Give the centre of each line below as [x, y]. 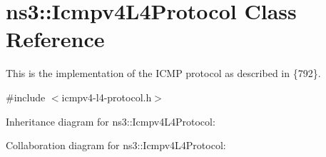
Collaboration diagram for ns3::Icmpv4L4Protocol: [116, 145]
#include [26, 97]
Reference [55, 39]
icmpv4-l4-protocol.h [107, 97]
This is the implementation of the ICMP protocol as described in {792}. [163, 73]
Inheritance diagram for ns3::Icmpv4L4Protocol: [111, 121]
